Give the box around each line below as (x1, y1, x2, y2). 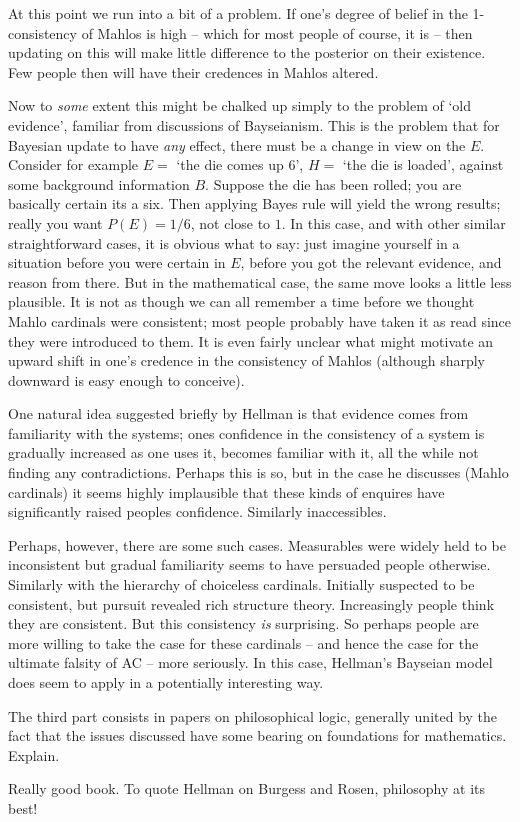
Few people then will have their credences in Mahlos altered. (8, 61, 379, 82)
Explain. (8, 744, 60, 765)
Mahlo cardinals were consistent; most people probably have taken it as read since (8, 310, 512, 331)
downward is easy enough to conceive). (8, 369, 245, 390)
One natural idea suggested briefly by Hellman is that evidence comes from (8, 403, 469, 424)
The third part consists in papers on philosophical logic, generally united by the (8, 705, 498, 726)
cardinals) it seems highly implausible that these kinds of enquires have (8, 481, 445, 502)
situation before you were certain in (8, 252, 226, 273)
